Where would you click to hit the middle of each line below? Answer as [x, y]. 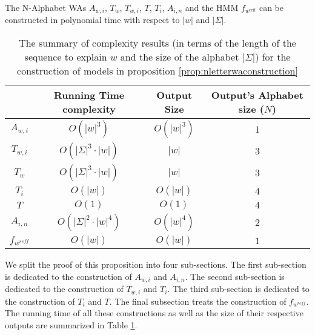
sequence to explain [66, 57]
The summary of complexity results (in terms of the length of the [157, 43]
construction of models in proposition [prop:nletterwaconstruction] [157, 71]
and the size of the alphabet [180, 57]
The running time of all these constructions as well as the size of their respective [154, 313]
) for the [273, 57]
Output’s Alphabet [257, 95]
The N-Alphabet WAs [46, 7]
